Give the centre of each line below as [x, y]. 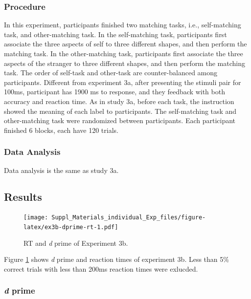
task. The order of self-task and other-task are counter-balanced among [111, 73]
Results [23, 196]
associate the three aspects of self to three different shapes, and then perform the [125, 44]
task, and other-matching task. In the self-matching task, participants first [115, 34]
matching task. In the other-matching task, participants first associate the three [124, 53]
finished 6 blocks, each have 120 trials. [61, 130]
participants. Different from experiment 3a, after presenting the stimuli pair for [123, 82]
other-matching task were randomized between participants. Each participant [120, 120]
